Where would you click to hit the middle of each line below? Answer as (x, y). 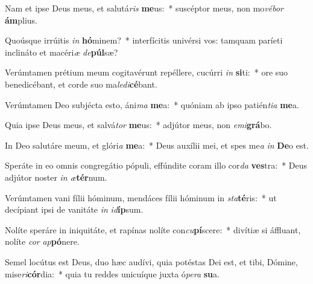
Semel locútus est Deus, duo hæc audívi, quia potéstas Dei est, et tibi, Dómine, (151, 261)
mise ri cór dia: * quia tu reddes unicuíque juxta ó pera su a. (112, 273)
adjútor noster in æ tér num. (56, 177)
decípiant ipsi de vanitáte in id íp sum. (74, 209)
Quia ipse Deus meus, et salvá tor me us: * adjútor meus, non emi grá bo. (138, 125)
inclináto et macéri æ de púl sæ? (62, 52)
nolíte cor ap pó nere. (42, 241)
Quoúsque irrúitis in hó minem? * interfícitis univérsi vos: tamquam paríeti (144, 40)
